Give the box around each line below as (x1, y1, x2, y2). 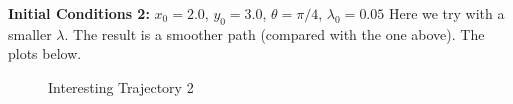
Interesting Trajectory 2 (48, 76, 194, 97)
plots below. (8, 43, 82, 64)
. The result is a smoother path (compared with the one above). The (64, 23, 485, 44)
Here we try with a (388, 3, 505, 23)
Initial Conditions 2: (8, 3, 150, 23)
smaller (8, 23, 52, 44)
